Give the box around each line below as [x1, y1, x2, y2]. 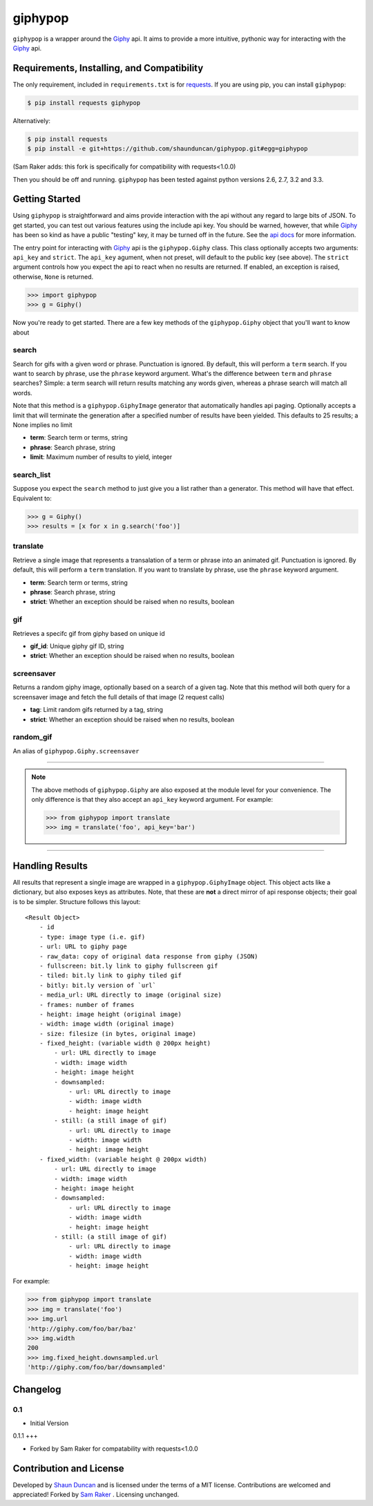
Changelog [12, 1383, 61, 1395]
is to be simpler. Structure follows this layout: [12, 897, 141, 905]
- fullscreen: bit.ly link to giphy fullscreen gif [39, 961, 218, 970]
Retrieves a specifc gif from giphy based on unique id [12, 629, 165, 637]
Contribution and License [12, 1462, 124, 1474]
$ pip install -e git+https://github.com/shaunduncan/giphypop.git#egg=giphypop [27, 145, 308, 153]
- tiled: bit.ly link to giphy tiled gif [39, 972, 182, 979]
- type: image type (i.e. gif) [39, 933, 146, 941]
